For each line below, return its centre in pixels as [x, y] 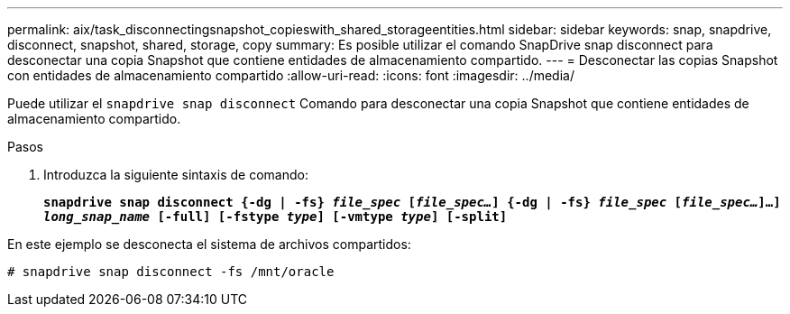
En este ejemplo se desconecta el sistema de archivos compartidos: [209, 244]
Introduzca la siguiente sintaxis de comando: [176, 175]
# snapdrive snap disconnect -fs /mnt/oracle [171, 272]
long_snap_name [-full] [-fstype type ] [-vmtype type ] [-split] [276, 217]
